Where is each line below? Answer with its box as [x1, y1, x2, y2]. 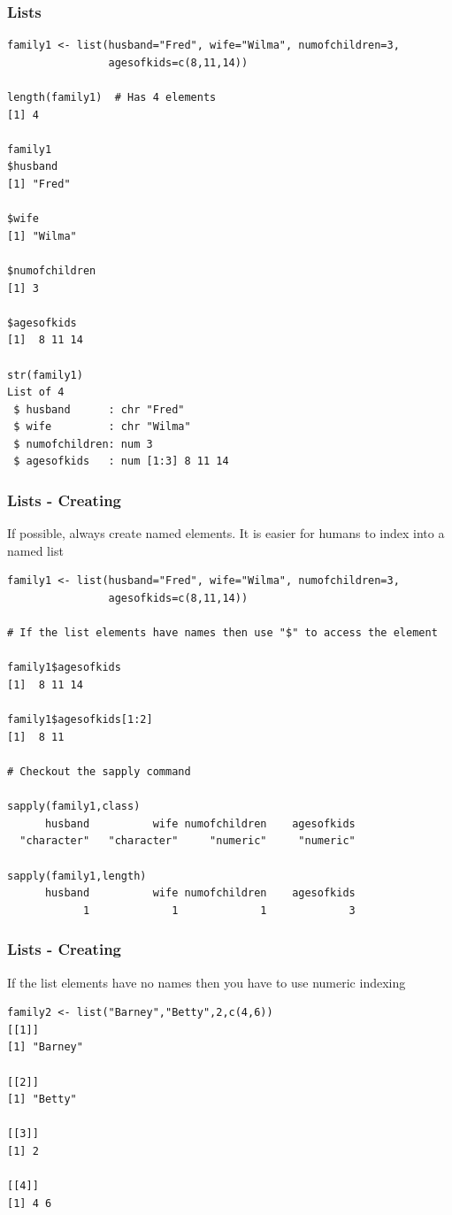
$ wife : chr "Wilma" [13, 420, 191, 434]
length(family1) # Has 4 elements [7, 91, 217, 104]
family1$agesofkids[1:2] [7, 713, 153, 727]
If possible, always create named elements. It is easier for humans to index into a [7, 524, 445, 542]
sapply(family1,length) [7, 869, 147, 882]
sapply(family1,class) [7, 800, 141, 813]
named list [7, 541, 64, 559]
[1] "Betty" [7, 1093, 77, 1106]
